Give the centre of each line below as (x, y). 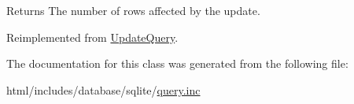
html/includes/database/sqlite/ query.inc (103, 89)
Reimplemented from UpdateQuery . (92, 37)
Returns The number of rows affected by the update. (133, 10)
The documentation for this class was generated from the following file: (177, 63)
